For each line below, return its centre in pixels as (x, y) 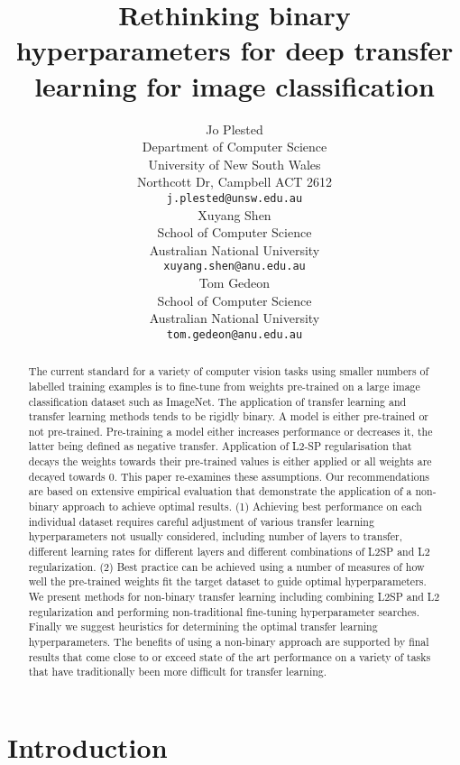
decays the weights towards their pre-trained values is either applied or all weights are (230, 461)
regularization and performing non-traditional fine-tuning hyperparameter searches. (224, 611)
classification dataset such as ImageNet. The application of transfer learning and (217, 401)
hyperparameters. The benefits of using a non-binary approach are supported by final (229, 642)
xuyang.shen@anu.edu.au (235, 267)
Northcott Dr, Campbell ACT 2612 (235, 182)
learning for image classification (235, 85)
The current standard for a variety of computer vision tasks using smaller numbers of (229, 371)
